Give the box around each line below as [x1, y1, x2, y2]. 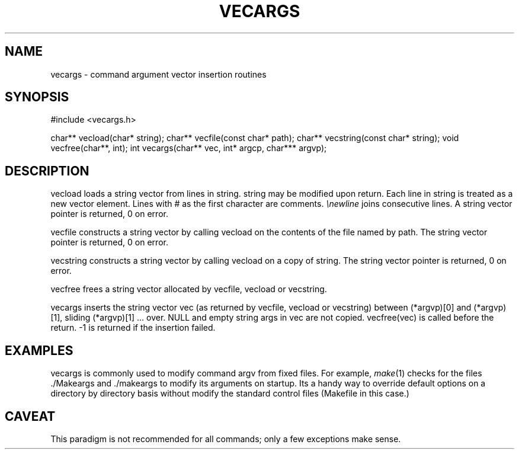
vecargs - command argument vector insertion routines [50, 69, 267, 79]
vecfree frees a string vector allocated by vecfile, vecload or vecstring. [50, 284, 327, 295]
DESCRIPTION [5, 163, 89, 178]
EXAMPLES [5, 343, 73, 358]
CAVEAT [5, 408, 56, 424]
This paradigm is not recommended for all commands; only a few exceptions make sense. [50, 433, 401, 444]
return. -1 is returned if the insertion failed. [50, 322, 216, 333]
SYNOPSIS [5, 89, 69, 105]
